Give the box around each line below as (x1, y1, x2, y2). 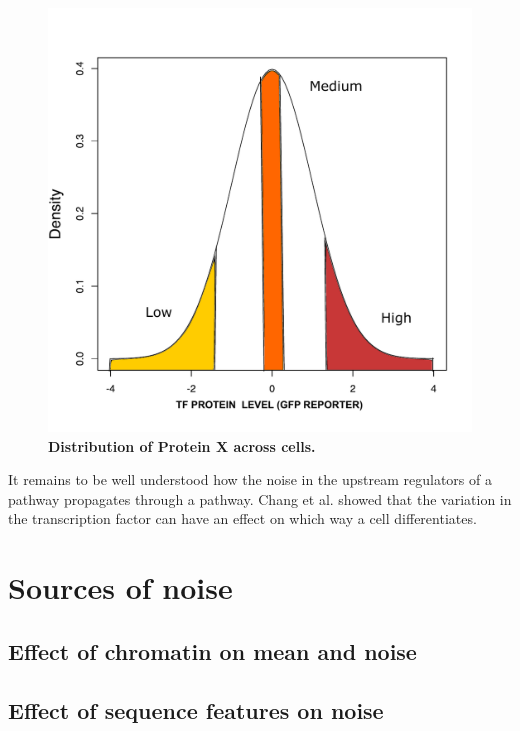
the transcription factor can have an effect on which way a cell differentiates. (8, 508, 477, 529)
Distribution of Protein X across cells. (48, 435, 316, 456)
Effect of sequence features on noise (8, 694, 384, 725)
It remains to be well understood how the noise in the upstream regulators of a (8, 469, 492, 490)
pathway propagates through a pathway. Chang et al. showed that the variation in (8, 488, 512, 509)
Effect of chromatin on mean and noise (8, 635, 417, 666)
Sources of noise (8, 567, 233, 608)
